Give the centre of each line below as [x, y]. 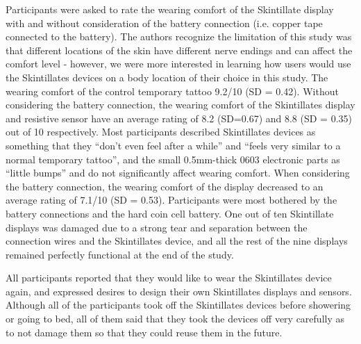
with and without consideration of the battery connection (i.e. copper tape [164, 23]
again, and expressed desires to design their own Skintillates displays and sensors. [179, 291]
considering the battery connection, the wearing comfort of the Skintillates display [180, 105]
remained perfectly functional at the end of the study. [120, 254]
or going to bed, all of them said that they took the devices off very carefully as [175, 319]
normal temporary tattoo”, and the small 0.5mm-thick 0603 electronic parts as [173, 159]
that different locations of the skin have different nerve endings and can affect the [179, 50]
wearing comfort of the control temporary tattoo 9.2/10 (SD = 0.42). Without [172, 91]
